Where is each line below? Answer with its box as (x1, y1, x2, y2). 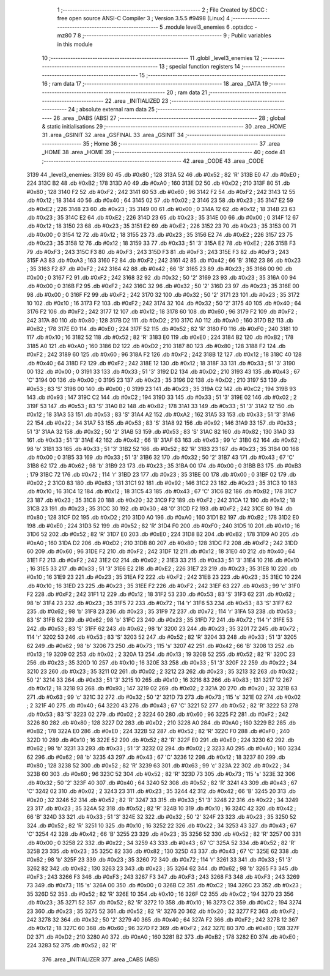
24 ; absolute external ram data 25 (68, 106, 155, 113)
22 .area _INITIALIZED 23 (105, 97, 169, 104)
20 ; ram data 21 (166, 89, 207, 96)
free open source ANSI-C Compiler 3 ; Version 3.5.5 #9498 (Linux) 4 (57, 15, 230, 22)
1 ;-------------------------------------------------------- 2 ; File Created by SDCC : (57, 6, 268, 13)
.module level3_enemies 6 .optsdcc (164, 23, 254, 31)
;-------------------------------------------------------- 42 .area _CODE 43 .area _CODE (42, 157, 264, 165)
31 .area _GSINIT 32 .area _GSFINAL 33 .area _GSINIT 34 (42, 132, 185, 139)
